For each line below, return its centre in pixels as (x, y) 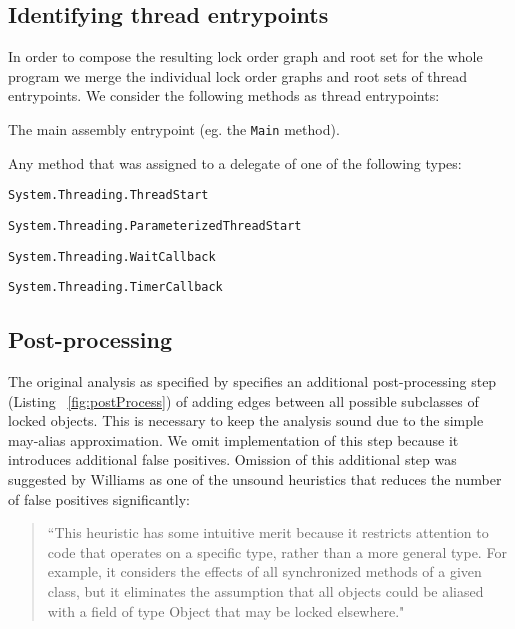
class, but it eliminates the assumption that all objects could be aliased (265, 591)
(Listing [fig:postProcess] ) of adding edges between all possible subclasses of (243, 400)
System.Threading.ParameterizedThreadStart (155, 225)
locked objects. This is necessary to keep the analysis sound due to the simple (246, 420)
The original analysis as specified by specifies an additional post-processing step (252, 381)
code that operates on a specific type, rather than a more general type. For (277, 551)
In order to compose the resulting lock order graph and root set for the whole (245, 56)
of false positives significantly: (99, 498)
